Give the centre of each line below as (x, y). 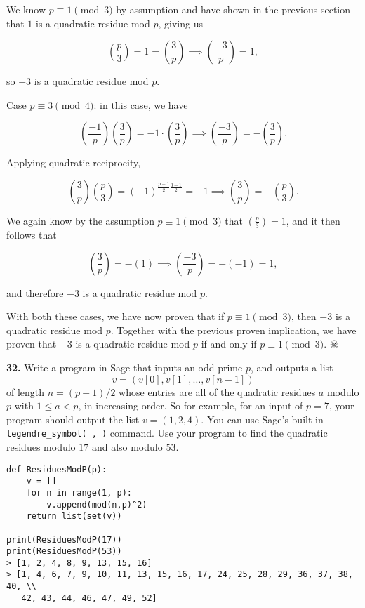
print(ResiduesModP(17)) (64, 540)
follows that (32, 234)
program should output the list (73, 419)
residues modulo (41, 446)
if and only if (229, 344)
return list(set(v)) (74, 516)
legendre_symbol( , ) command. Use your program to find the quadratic (167, 433)
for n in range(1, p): (79, 493)
